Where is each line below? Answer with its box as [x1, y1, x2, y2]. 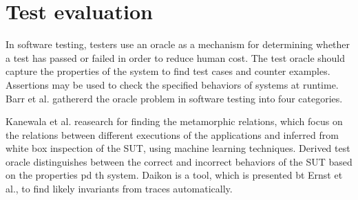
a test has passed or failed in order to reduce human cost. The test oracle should [6, 50, 346, 65]
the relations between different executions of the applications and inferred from [6, 127, 339, 142]
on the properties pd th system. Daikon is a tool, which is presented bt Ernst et [6, 168, 343, 182]
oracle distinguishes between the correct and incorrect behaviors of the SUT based [6, 154, 352, 168]
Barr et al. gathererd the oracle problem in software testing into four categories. [6, 91, 343, 105]
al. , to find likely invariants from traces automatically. [6, 181, 233, 196]
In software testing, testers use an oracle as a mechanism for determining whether [6, 37, 350, 52]
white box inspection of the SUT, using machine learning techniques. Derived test [6, 141, 350, 155]
